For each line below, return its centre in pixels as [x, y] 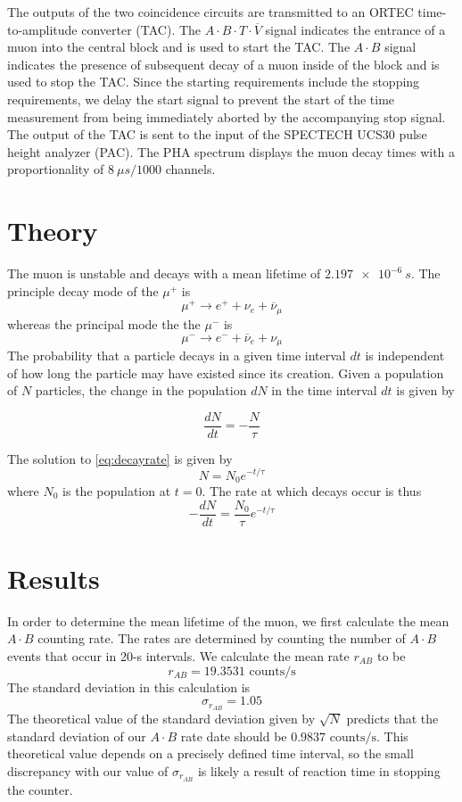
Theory [53, 231]
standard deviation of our [77, 736]
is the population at [117, 491]
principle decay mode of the [83, 290]
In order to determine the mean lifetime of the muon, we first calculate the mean [228, 620]
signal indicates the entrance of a [355, 29]
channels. [190, 169]
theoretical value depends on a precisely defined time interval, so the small [210, 753]
